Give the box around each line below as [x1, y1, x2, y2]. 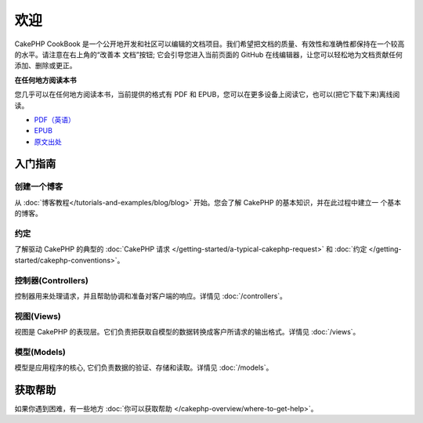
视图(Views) [14, 310, 62, 321]
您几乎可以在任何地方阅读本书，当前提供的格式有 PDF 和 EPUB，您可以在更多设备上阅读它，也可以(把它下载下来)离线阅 [14, 90, 400, 99]
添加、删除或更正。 [14, 61, 77, 70]
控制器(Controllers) [14, 275, 89, 286]
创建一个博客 [14, 181, 63, 192]
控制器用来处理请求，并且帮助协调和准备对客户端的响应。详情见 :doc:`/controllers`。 [14, 291, 287, 301]
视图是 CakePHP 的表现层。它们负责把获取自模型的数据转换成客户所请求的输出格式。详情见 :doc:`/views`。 [14, 327, 360, 337]
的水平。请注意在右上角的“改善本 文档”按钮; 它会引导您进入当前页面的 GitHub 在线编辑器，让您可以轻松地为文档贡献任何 [14, 49, 403, 59]
